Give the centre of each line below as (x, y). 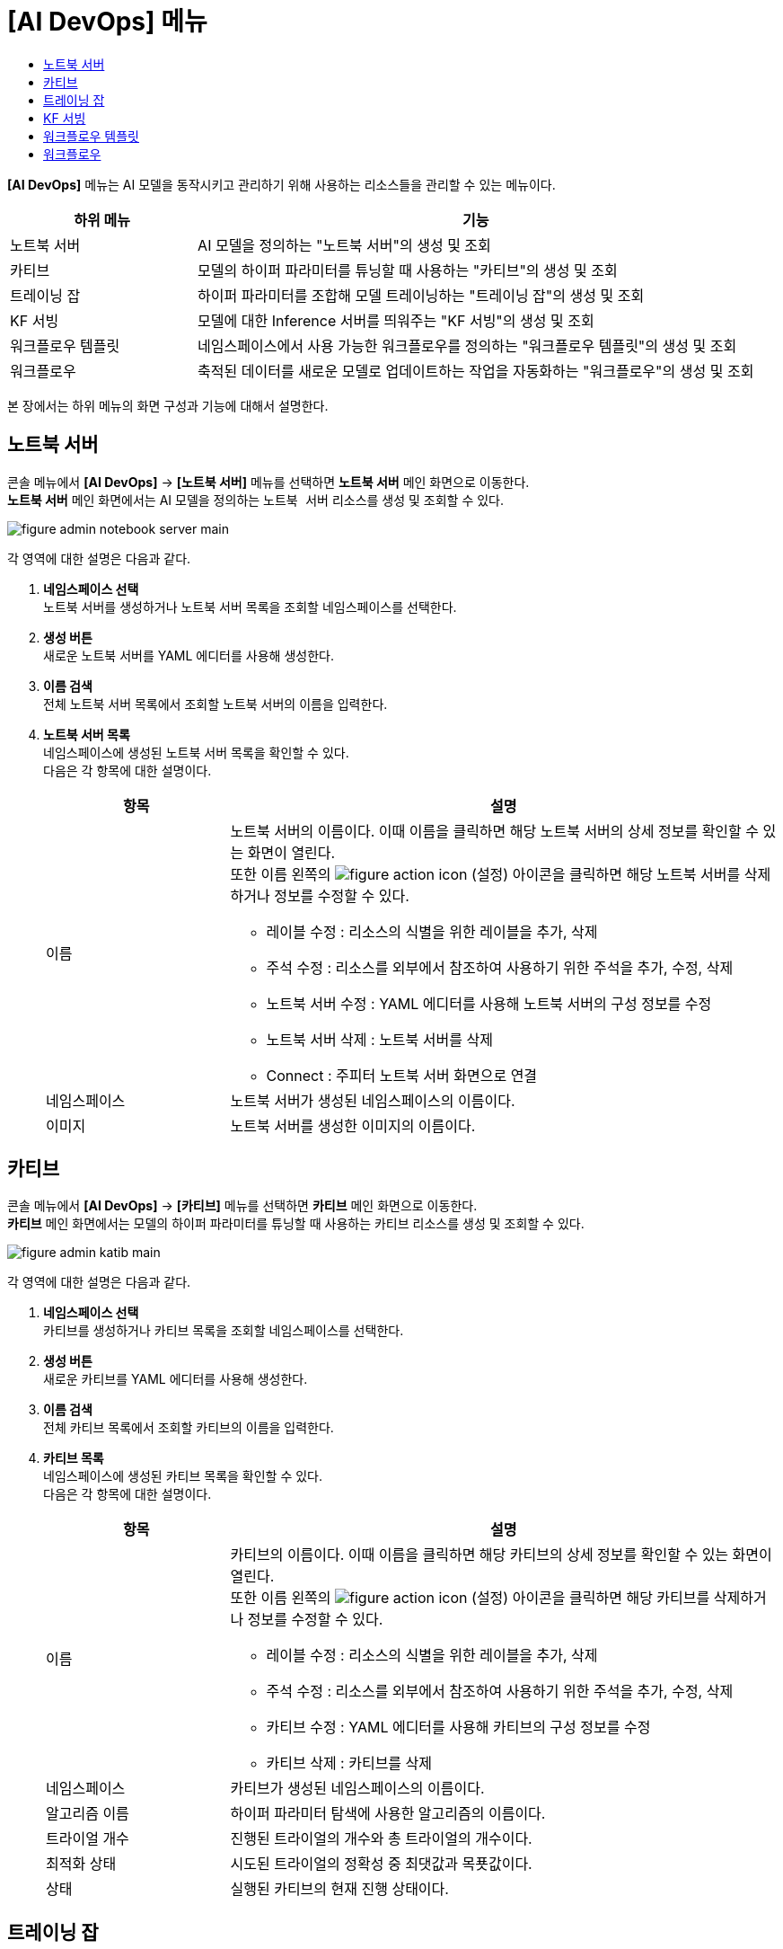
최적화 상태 (81, 1864)
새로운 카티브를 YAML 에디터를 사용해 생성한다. (176, 1379)
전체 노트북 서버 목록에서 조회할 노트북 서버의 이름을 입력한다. (216, 704)
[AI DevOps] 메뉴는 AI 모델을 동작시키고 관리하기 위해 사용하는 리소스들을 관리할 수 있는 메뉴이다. (282, 184)
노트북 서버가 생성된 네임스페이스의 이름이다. (373, 1100)
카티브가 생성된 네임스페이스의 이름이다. (357, 1789)
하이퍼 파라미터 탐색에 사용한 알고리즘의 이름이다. (388, 1814)
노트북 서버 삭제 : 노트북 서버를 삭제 (379, 1039)
